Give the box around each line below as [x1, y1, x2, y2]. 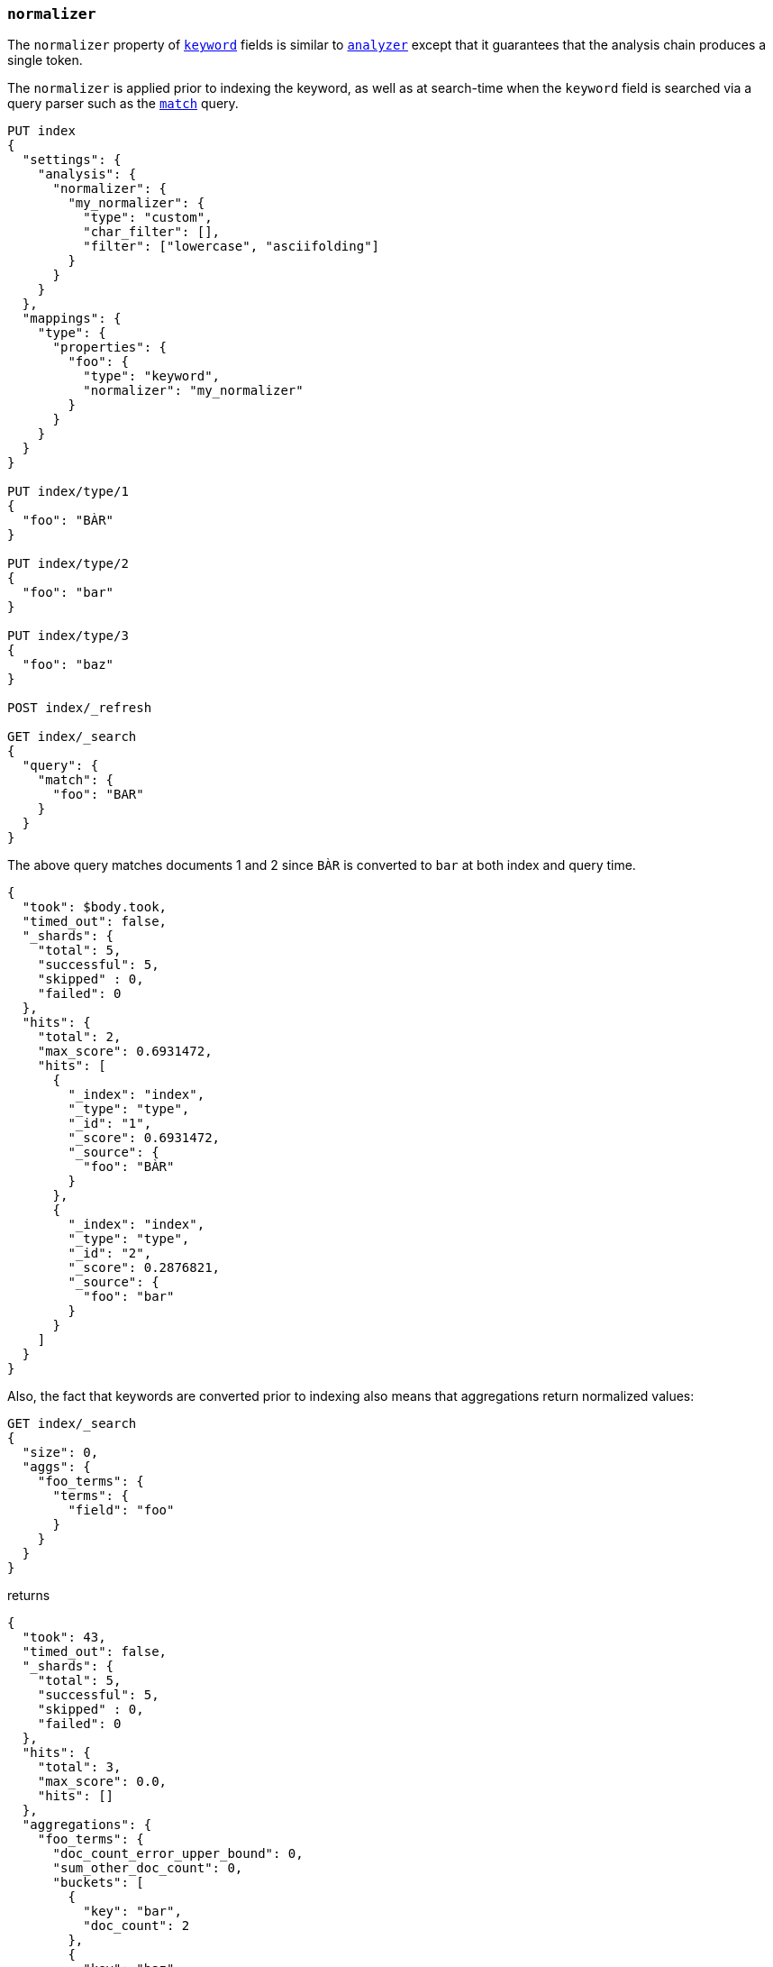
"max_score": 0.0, [37, 1774, 168, 1789]
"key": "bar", [83, 1904, 182, 1919]
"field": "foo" [68, 1503, 175, 1518]
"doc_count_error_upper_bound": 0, [52, 1846, 304, 1862]
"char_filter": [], [83, 224, 221, 240]
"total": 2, [37, 1029, 122, 1045]
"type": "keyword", [83, 369, 221, 384]
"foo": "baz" [22, 657, 114, 672]
